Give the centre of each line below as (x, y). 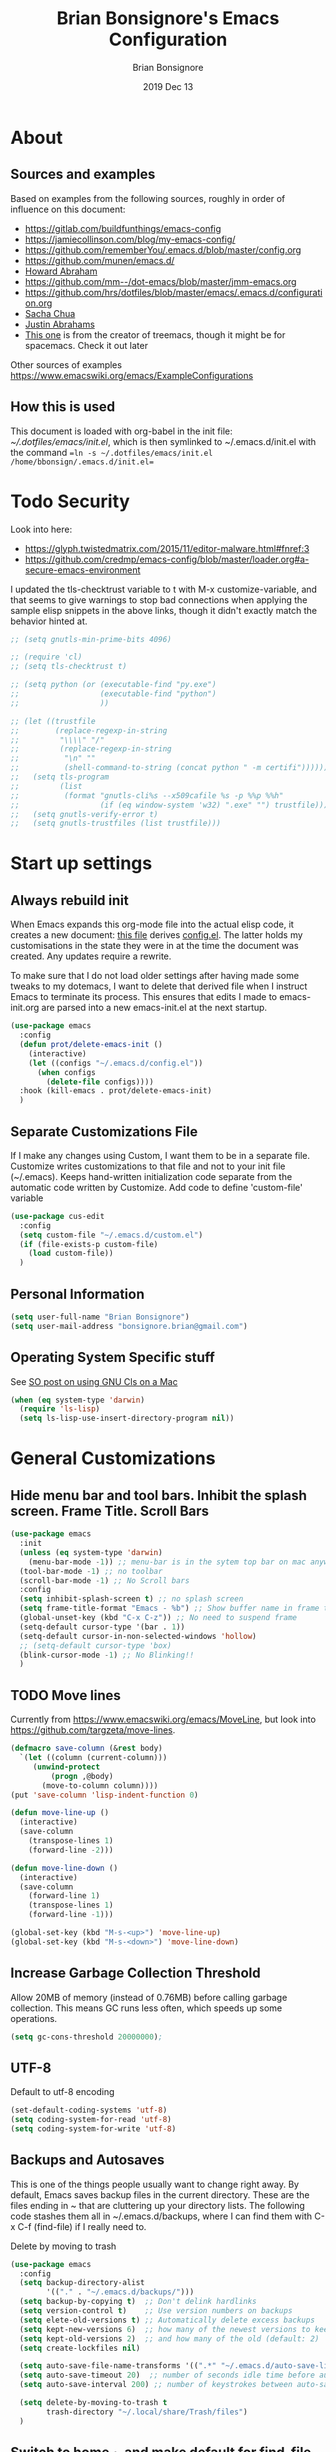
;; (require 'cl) (46, 657)
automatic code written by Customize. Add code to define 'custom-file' (156, 1187)
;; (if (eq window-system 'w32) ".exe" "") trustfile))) (169, 805)
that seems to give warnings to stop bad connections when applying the (159, 599)
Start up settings (81, 863)
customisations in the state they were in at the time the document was (154, 946)
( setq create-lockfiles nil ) (80, 2348)
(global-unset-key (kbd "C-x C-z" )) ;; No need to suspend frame (158, 1618)
